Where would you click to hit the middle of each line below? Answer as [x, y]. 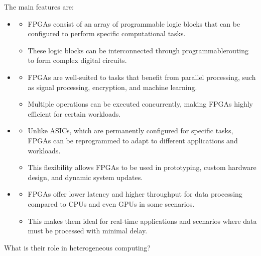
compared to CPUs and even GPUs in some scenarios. [111, 203]
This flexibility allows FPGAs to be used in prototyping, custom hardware [142, 167]
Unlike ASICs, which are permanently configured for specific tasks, [130, 131]
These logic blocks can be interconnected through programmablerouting [138, 50]
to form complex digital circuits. [77, 60]
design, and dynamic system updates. [85, 177]
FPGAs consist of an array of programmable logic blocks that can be [134, 23]
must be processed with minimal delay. [88, 231]
